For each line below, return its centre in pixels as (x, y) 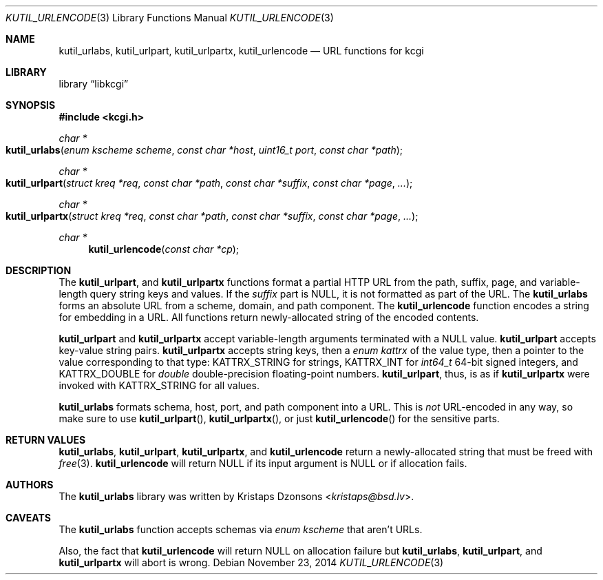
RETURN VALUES (46, 440)
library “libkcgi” (94, 84)
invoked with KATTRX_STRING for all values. (159, 385)
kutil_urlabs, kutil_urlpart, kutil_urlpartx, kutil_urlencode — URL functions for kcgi (241, 51)
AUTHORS (30, 485)
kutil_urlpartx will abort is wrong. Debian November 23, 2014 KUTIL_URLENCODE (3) (251, 562)
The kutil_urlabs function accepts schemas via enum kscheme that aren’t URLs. (241, 529)
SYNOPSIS (31, 105)
